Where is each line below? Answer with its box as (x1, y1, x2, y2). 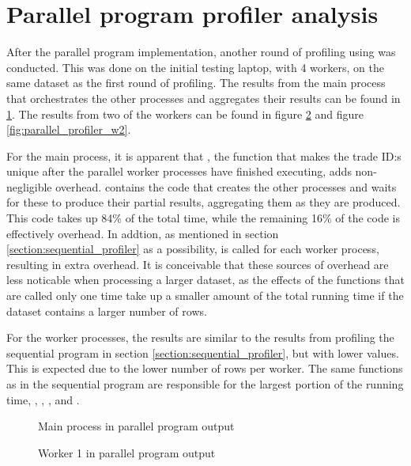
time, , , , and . (6, 391, 80, 407)
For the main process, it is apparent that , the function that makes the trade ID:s (6, 147, 402, 164)
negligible (6, 178, 52, 195)
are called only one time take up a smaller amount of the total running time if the (6, 287, 404, 304)
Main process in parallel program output (38, 418, 235, 434)
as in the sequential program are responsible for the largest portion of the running (6, 376, 404, 392)
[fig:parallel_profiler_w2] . (6, 121, 131, 138)
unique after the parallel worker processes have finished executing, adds (6, 163, 352, 180)
